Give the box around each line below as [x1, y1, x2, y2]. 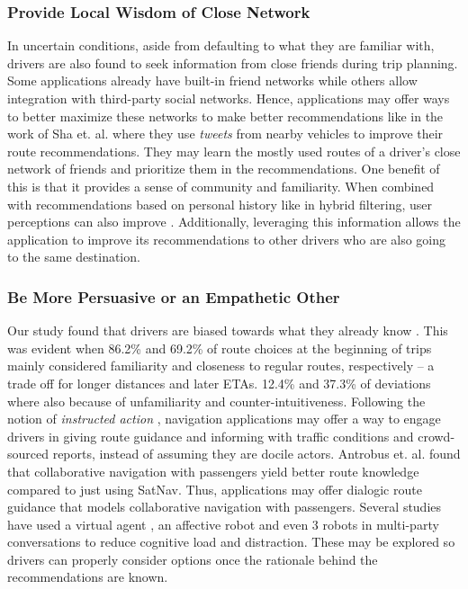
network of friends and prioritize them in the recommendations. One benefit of [7, 159, 440, 178]
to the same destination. [7, 247, 140, 266]
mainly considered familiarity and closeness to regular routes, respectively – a [7, 356, 435, 375]
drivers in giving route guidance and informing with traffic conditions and [7, 426, 414, 445]
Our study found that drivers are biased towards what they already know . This [7, 321, 448, 340]
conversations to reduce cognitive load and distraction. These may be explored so [7, 532, 455, 551]
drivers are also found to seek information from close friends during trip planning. [7, 53, 458, 72]
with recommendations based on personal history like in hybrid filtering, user [7, 194, 432, 213]
